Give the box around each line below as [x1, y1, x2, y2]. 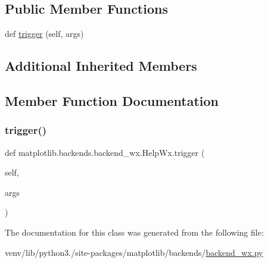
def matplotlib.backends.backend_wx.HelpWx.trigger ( [5, 146, 205, 158]
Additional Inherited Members [5, 57, 197, 75]
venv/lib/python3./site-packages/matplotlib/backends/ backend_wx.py [5, 246, 263, 258]
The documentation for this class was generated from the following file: [5, 226, 264, 238]
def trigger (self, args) [5, 27, 84, 40]
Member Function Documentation [5, 91, 219, 109]
